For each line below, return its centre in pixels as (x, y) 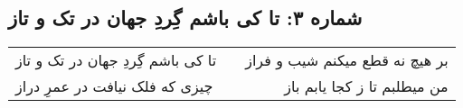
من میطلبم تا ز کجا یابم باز (366, 86)
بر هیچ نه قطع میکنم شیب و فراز (347, 60)
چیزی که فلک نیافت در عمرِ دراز (114, 86)
